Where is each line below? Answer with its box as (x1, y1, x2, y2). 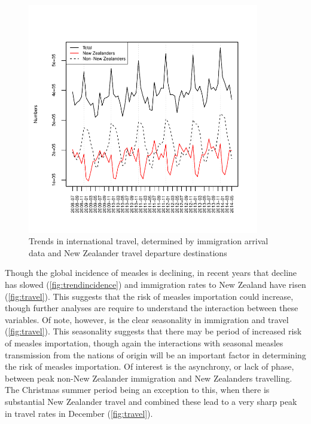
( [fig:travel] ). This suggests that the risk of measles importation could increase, (5, 290, 294, 302)
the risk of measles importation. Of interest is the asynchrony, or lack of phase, (5, 360, 294, 373)
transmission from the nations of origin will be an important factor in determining (5, 348, 306, 361)
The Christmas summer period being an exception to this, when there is (5, 383, 270, 396)
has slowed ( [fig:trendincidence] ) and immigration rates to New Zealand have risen (5, 278, 306, 290)
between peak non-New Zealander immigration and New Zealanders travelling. (5, 371, 292, 384)
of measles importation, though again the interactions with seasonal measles (5, 336, 283, 349)
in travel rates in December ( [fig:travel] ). (5, 407, 153, 419)
